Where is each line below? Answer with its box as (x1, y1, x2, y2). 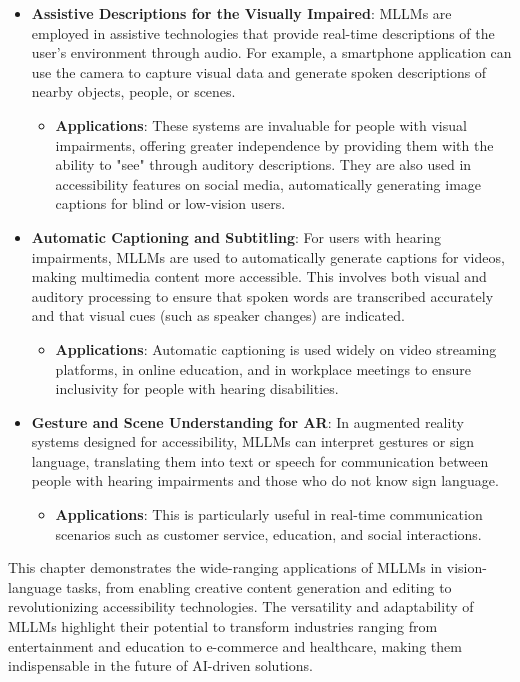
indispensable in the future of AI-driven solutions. (8, 655, 313, 676)
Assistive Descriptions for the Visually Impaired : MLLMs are (31, 3, 452, 23)
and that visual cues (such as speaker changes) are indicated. (31, 305, 405, 326)
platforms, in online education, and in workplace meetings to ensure (55, 358, 471, 379)
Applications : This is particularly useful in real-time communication (55, 504, 483, 525)
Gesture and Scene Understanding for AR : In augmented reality (31, 411, 464, 432)
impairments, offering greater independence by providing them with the (55, 134, 494, 155)
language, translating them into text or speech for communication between (31, 450, 489, 471)
